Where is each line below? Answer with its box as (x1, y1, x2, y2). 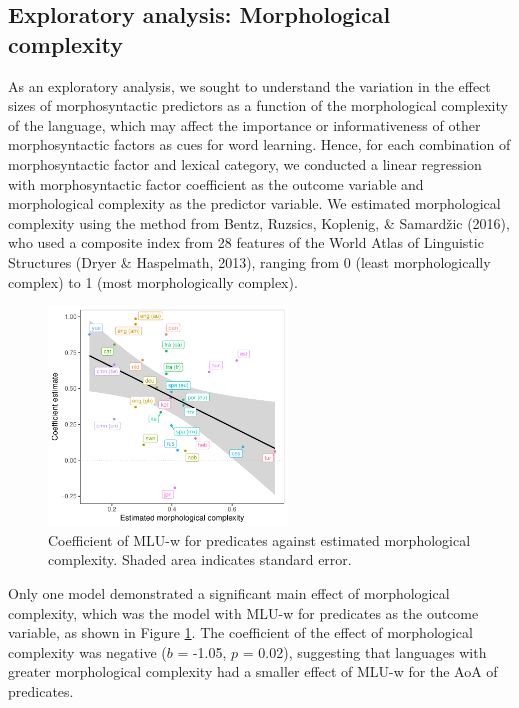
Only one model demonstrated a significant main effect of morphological (8, 582, 450, 603)
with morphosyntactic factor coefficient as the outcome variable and (8, 173, 424, 194)
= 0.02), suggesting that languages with (242, 641, 487, 662)
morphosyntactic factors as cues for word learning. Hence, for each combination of (8, 134, 511, 155)
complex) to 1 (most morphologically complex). (8, 271, 298, 292)
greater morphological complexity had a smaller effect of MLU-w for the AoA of (8, 661, 498, 682)
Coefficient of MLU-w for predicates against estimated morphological (48, 529, 471, 550)
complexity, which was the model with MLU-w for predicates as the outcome (8, 602, 479, 623)
